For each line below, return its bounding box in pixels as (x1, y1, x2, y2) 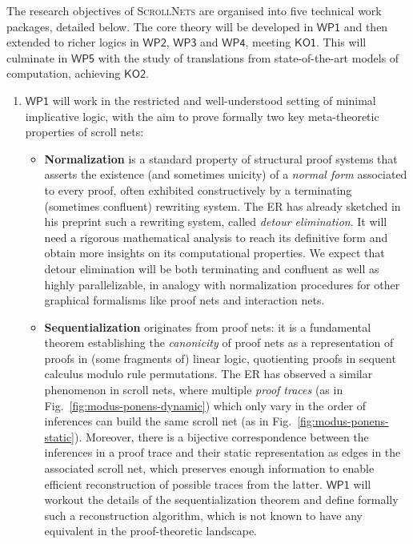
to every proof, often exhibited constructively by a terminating (44, 181, 352, 198)
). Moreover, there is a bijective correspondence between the (74, 428, 369, 445)
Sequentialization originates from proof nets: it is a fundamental (44, 318, 371, 335)
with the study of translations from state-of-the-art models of (98, 49, 399, 66)
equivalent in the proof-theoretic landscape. (44, 522, 257, 539)
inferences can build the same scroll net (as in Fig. (44, 413, 292, 429)
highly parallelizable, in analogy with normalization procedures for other (44, 276, 400, 292)
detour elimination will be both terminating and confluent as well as (44, 260, 379, 276)
